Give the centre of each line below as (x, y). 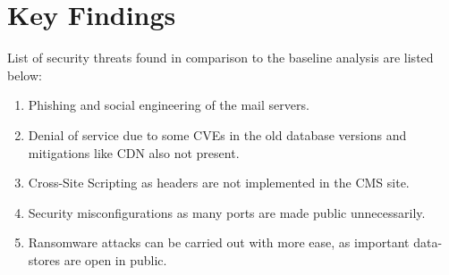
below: (25, 75)
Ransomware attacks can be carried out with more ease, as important (219, 242)
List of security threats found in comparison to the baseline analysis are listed (220, 58)
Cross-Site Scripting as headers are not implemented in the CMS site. (219, 183)
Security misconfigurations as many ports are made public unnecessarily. (227, 212)
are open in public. (115, 259)
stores (44, 259)
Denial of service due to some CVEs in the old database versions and (217, 134)
